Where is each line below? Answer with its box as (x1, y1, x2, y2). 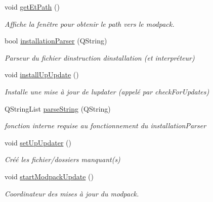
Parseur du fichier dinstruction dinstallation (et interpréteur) (5, 52, 195, 63)
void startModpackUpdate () (5, 171, 94, 181)
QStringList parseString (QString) (5, 103, 111, 114)
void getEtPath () (5, 2, 60, 12)
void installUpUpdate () (5, 69, 79, 80)
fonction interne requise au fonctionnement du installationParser (5, 120, 206, 131)
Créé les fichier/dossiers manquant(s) (5, 154, 120, 165)
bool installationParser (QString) (5, 35, 107, 46)
